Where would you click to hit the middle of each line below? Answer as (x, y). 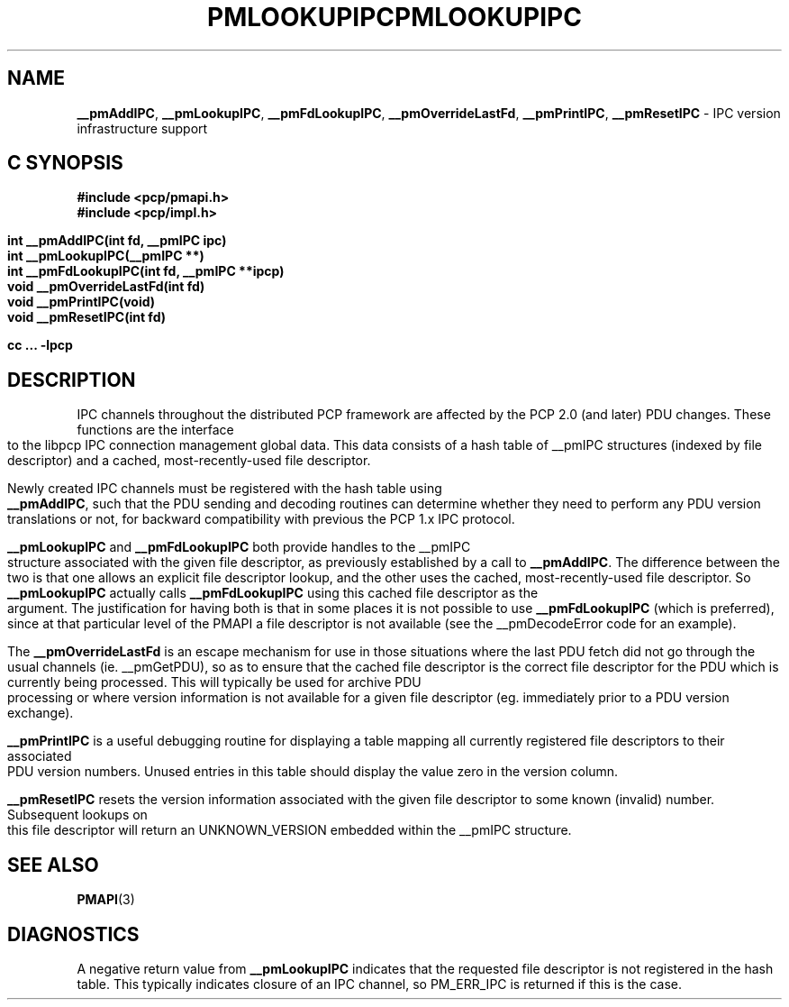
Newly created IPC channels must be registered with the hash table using (225, 489)
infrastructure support (142, 128)
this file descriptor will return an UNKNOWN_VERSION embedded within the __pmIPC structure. (290, 830)
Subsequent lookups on (77, 815)
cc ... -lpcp (40, 345)
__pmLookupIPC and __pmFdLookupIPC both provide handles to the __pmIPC (239, 547)
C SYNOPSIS (65, 163)
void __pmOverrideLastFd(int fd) (106, 287)
